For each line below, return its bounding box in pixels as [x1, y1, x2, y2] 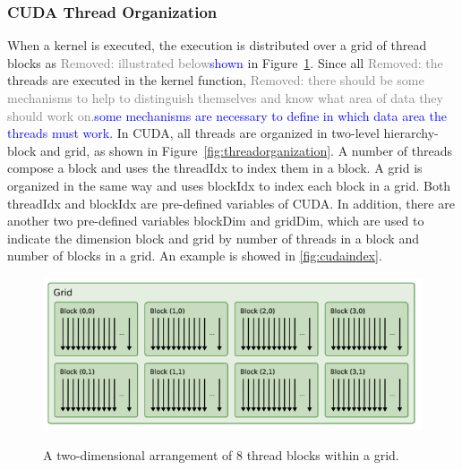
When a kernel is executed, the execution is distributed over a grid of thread [7, 36, 427, 55]
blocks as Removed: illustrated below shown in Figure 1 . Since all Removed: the [7, 53, 443, 72]
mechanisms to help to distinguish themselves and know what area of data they [7, 89, 443, 107]
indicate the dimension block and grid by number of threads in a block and [7, 228, 419, 247]
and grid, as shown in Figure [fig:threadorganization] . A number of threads [39, 141, 452, 159]
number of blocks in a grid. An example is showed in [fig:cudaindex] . [7, 246, 382, 265]
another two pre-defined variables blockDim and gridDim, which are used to [7, 211, 424, 230]
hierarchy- [383, 124, 439, 142]
